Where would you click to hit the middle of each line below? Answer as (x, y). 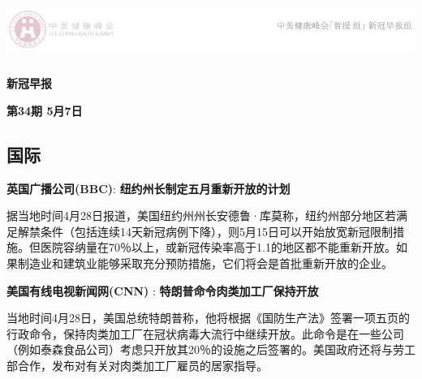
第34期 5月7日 (45, 110)
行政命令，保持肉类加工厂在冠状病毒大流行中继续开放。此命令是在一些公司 (205, 333)
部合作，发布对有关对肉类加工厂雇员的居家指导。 (137, 365)
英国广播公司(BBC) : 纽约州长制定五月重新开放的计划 (149, 188)
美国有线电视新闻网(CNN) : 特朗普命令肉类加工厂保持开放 (163, 290)
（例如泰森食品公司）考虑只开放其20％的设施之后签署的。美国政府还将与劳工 (211, 349)
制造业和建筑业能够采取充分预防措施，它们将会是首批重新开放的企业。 (205, 263)
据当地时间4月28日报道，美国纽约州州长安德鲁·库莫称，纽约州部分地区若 (201, 215)
